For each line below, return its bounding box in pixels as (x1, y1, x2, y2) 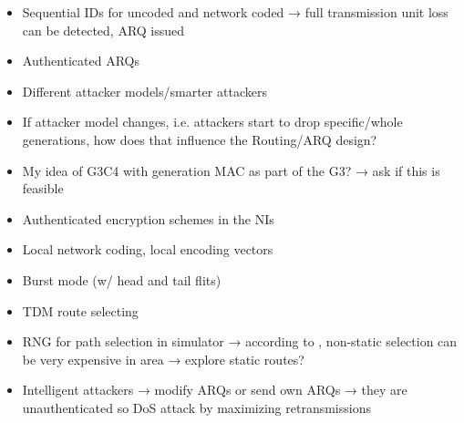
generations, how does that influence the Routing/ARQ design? (22, 129, 377, 149)
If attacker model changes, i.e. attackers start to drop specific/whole (22, 112, 403, 131)
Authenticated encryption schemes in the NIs (22, 209, 274, 228)
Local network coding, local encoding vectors (22, 240, 273, 259)
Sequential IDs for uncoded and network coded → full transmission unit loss (22, 3, 449, 21)
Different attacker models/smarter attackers (22, 81, 267, 100)
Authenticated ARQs (22, 51, 140, 70)
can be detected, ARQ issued (22, 20, 185, 39)
